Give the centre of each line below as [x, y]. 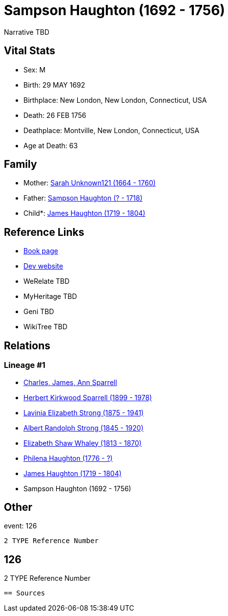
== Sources [25, 593]
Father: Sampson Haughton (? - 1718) [83, 198]
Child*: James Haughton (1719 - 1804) [84, 213]
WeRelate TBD [47, 281]
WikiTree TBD [46, 327]
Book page [41, 251]
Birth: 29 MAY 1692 [54, 85]
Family [21, 164]
